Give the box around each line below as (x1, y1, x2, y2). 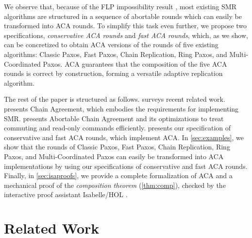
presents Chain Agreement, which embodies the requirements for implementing (4, 103, 239, 113)
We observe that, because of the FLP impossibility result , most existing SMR (4, 1, 236, 11)
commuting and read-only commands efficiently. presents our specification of (4, 123, 231, 133)
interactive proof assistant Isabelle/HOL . (4, 189, 128, 200)
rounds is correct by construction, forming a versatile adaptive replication (4, 68, 223, 78)
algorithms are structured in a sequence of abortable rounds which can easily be (4, 11, 242, 21)
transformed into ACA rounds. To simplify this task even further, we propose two (4, 20, 247, 31)
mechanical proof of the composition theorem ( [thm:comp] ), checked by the (4, 180, 226, 190)
